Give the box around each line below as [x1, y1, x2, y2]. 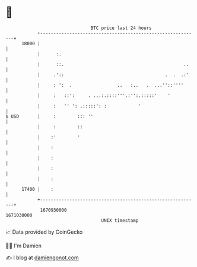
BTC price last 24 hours [90, 25, 152, 31]
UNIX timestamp [101, 217, 139, 224]
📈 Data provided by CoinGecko [5, 228, 83, 235]
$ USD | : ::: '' [5, 113, 94, 120]
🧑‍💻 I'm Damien [5, 242, 42, 249]
